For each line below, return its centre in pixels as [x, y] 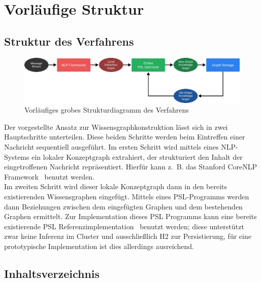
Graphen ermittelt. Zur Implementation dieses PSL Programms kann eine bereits [130, 216]
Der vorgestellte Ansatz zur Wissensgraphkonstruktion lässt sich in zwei [116, 127]
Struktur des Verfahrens [69, 41]
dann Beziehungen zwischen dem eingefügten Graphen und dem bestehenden [123, 206]
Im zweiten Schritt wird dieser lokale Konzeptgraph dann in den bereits [116, 186]
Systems [17, 156]
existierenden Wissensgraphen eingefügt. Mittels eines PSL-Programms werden [127, 196]
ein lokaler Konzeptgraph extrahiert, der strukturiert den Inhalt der [137, 156]
